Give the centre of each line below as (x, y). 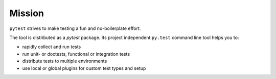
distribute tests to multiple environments (65, 61)
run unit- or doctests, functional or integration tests (76, 54)
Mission (27, 13)
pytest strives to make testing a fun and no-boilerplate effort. (75, 28)
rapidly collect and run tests (52, 47)
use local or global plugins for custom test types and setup (84, 68)
